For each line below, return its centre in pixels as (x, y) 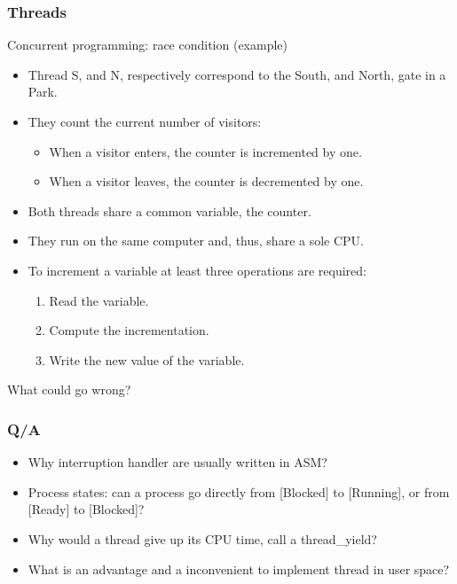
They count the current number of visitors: (145, 121)
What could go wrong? (69, 389)
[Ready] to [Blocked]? (86, 509)
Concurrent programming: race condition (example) (147, 45)
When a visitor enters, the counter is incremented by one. (205, 151)
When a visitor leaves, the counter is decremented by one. (206, 181)
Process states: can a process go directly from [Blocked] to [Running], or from (239, 491)
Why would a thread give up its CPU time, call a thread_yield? (202, 538)
